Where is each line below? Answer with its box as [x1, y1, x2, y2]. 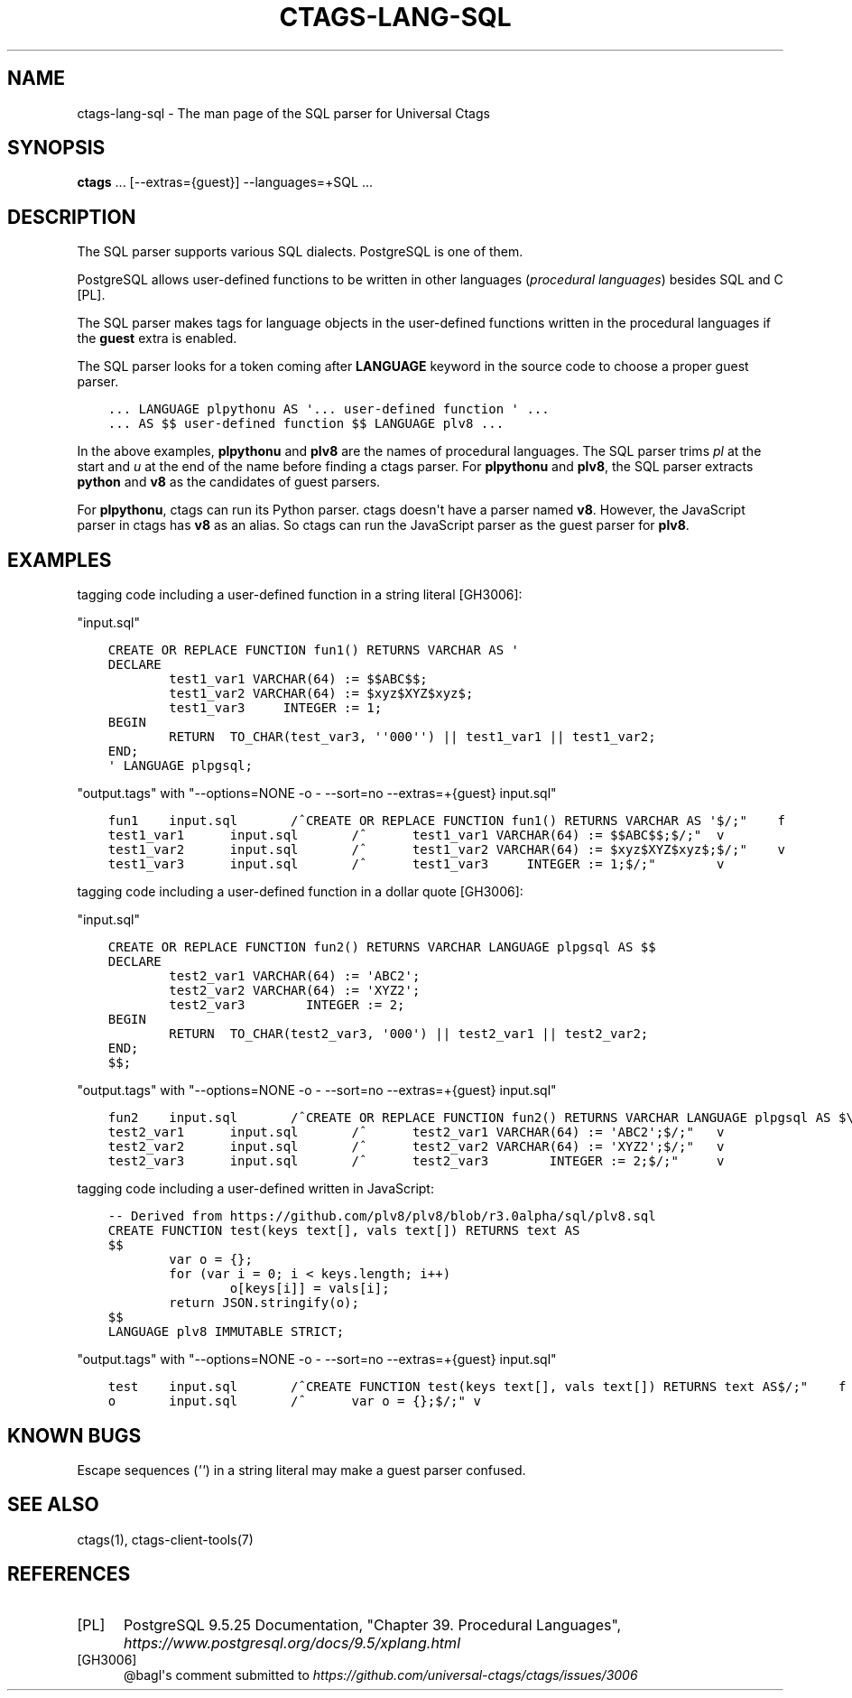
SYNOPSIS [7, 136, 106, 160]
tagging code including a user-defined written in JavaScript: [77, 1181, 434, 1197]
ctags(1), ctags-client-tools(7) [77, 1531, 254, 1547]
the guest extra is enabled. [77, 330, 237, 347]
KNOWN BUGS [7, 1424, 142, 1447]
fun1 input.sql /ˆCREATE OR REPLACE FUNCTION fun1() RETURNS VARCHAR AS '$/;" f [107, 813, 785, 829]
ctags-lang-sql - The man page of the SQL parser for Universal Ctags [77, 105, 490, 121]
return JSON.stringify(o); [169, 1295, 359, 1311]
